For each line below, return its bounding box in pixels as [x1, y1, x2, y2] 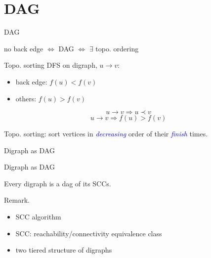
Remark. [4, 195, 30, 205]
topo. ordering [95, 43, 139, 53]
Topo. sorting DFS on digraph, [4, 60, 97, 70]
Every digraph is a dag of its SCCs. [4, 178, 111, 188]
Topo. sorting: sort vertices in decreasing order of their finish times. [4, 129, 208, 139]
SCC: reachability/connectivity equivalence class [15, 228, 162, 238]
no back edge [4, 43, 43, 53]
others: [15, 93, 37, 103]
